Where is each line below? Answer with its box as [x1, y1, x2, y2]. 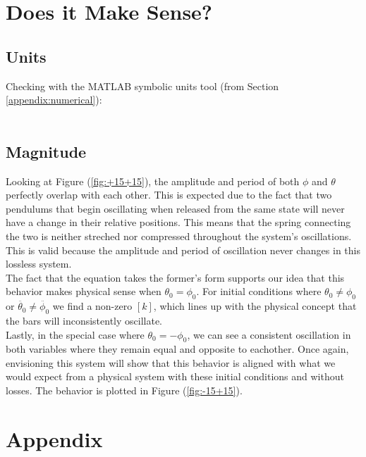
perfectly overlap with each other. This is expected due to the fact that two [6, 187, 332, 202]
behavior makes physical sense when [6, 284, 161, 299]
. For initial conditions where [196, 284, 322, 299]
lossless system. [6, 256, 72, 271]
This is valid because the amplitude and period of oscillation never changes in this [6, 242, 360, 257]
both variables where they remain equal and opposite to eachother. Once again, [6, 342, 349, 356]
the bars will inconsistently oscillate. [6, 313, 163, 327]
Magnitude [6, 140, 87, 162]
